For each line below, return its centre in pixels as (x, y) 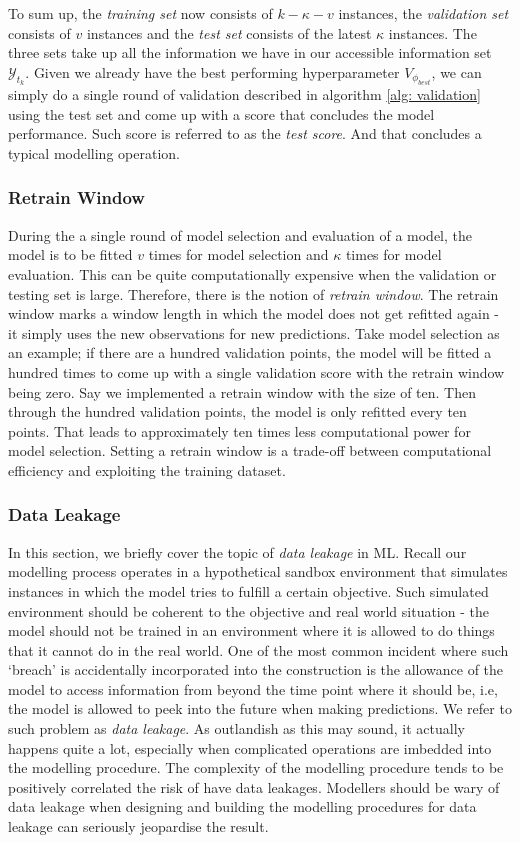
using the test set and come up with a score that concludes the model (221, 113)
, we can (456, 71)
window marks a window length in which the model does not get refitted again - (253, 313)
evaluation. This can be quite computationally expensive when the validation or (252, 273)
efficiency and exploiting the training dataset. (147, 469)
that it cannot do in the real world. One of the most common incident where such (258, 649)
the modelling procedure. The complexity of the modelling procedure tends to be (256, 767)
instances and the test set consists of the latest (229, 32)
